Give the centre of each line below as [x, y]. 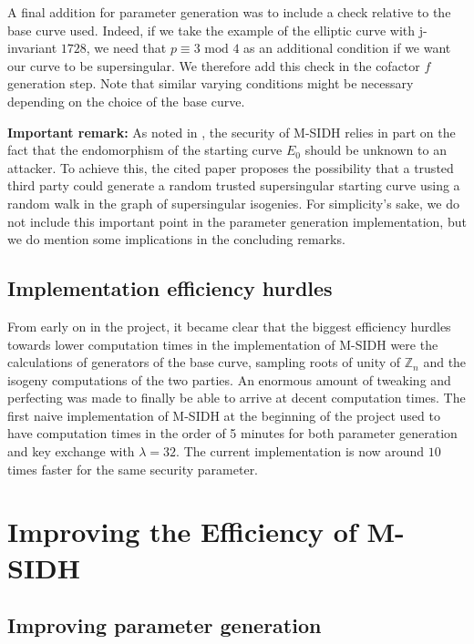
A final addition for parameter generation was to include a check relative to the [229, 12]
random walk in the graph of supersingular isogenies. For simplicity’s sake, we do [233, 203]
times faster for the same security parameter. [133, 469]
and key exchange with [71, 451]
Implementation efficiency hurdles [170, 288]
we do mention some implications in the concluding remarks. [176, 239]
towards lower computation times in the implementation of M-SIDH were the [223, 344]
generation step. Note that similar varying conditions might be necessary [211, 83]
